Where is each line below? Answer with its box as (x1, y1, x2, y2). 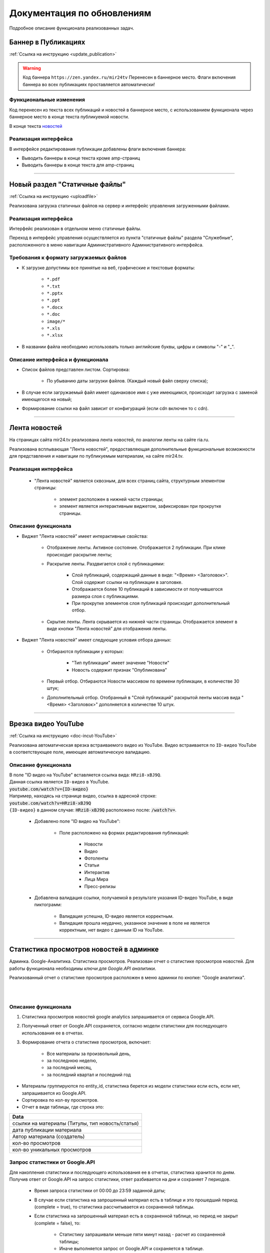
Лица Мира (84, 876, 108, 882)
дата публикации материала (12, 1126, 82, 1133)
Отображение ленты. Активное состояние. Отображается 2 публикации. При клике (46, 544, 226, 551)
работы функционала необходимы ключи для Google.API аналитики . (9, 965, 156, 971)
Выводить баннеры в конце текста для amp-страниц (21, 162, 134, 168)
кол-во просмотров (12, 1139, 61, 1146)
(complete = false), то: (34, 1220, 81, 1226)
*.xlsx (46, 332, 63, 338)
